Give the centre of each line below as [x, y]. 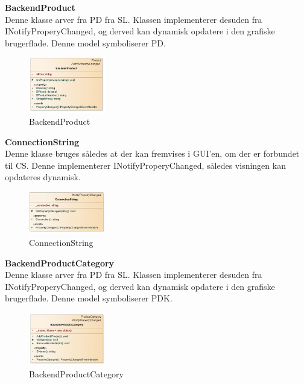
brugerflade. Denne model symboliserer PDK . [89, 298]
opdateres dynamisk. [43, 177]
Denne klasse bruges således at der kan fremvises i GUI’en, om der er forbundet [152, 153]
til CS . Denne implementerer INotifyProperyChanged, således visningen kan [145, 165]
